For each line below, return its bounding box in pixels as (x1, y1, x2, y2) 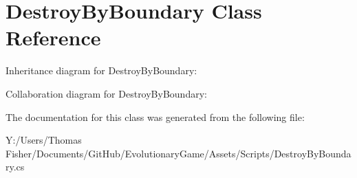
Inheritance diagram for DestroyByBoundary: (6, 63, 197, 78)
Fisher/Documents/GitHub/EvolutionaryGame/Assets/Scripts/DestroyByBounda (6, 146, 351, 160)
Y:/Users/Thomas (6, 133, 82, 147)
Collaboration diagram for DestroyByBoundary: (6, 86, 207, 100)
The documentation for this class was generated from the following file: (6, 109, 305, 124)
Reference (6, 23, 101, 52)
